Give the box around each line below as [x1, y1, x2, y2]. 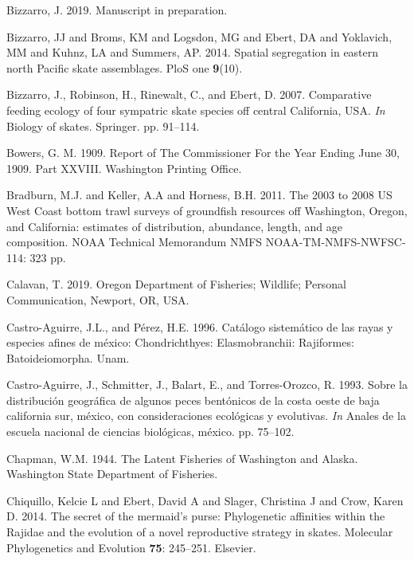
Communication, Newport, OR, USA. [6, 291, 189, 308]
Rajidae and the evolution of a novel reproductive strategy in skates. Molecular [6, 524, 393, 540]
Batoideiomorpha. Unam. [6, 349, 130, 366]
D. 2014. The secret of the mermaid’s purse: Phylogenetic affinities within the [6, 508, 385, 524]
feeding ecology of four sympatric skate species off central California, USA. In [6, 101, 385, 118]
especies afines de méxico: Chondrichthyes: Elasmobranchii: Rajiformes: [6, 334, 354, 351]
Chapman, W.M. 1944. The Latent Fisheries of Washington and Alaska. [6, 449, 358, 466]
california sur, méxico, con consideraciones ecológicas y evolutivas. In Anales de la [6, 407, 406, 424]
